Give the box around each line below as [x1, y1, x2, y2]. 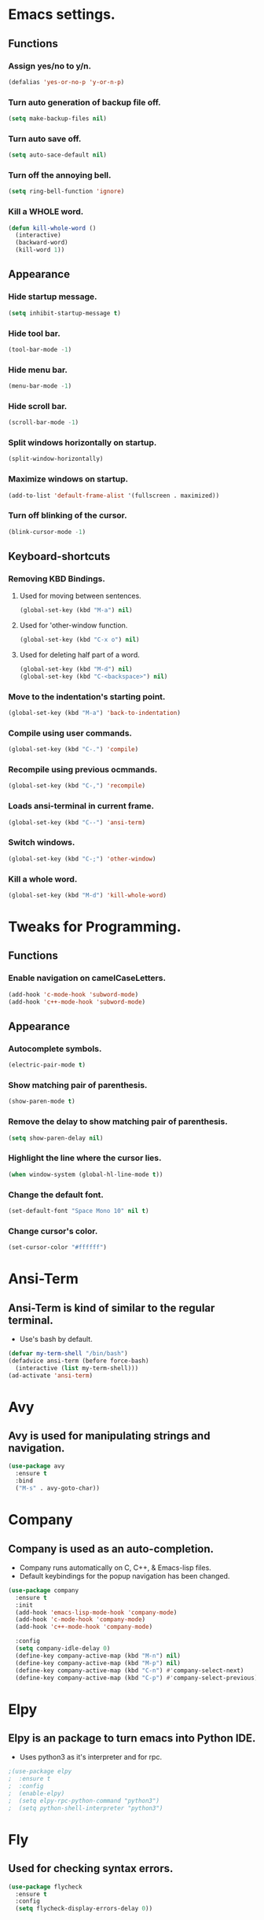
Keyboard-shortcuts [8, 550, 111, 563]
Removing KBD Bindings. [8, 573, 106, 584]
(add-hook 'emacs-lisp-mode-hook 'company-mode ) [15, 1609, 178, 1616]
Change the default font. [8, 1189, 104, 1200]
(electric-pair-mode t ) [8, 1061, 86, 1069]
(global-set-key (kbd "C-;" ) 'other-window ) [8, 855, 156, 863]
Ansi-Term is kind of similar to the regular [8, 1301, 215, 1314]
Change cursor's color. [8, 1225, 98, 1236]
